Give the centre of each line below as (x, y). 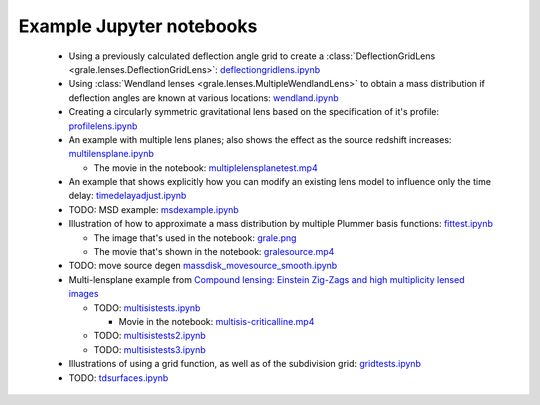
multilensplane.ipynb (111, 154)
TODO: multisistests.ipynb (147, 307)
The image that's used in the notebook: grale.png (195, 237)
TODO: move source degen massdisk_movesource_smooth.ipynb (203, 266)
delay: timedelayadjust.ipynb (127, 196)
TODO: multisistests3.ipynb (149, 349)
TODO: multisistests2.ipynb (150, 336)
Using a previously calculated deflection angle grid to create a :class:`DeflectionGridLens (252, 56)
